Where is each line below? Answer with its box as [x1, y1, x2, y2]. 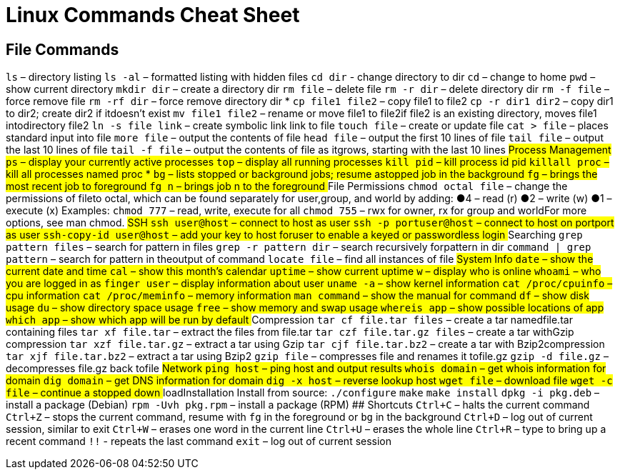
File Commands [6, 40, 119, 59]
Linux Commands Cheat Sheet [6, 3, 300, 27]
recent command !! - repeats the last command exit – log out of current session [6, 435, 392, 448]
